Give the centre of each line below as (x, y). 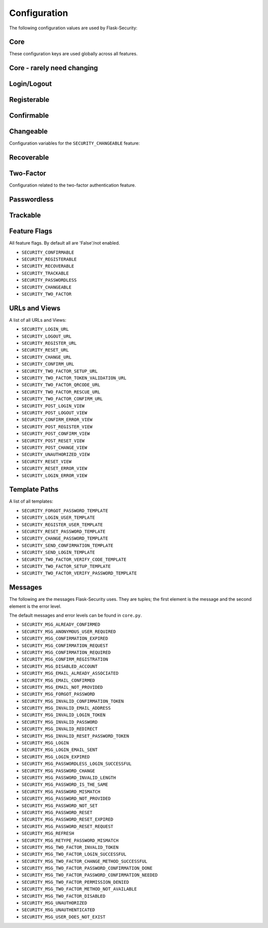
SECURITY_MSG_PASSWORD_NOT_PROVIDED (66, 799)
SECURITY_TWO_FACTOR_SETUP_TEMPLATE (66, 566)
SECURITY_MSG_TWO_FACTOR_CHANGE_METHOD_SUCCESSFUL (84, 861)
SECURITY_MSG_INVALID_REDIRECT (60, 729)
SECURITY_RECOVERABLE (48, 266)
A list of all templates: (31, 501)
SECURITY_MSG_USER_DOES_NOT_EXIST (64, 917)
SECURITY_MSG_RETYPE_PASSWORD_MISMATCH (70, 840)
